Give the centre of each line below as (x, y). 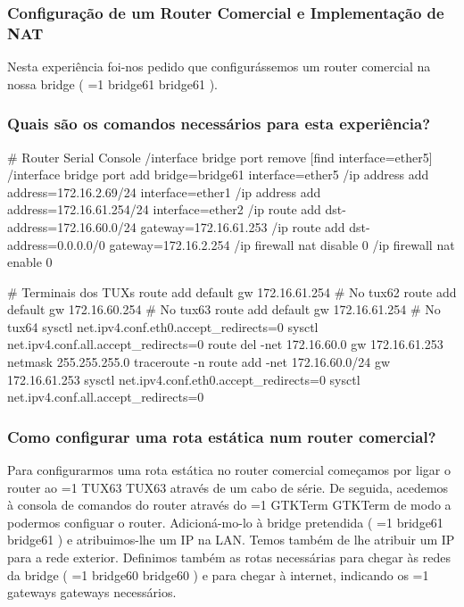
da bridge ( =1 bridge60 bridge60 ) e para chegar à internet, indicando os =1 (218, 574)
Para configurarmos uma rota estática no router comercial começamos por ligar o (229, 470)
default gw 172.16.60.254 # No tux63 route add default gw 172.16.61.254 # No (224, 309)
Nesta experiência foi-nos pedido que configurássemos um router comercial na (219, 67)
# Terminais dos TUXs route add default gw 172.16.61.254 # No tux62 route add (232, 291)
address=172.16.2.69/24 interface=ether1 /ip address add (164, 191)
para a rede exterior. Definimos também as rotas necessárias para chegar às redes (229, 557)
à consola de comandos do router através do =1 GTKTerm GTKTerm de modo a (229, 505)
